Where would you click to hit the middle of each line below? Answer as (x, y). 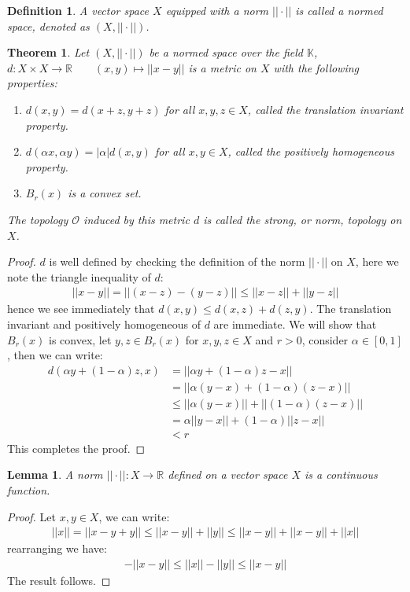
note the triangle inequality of (79, 276)
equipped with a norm (217, 10)
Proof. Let (31, 516)
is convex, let (80, 339)
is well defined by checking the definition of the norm (177, 261)
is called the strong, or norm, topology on (303, 219)
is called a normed (339, 10)
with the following (316, 67)
